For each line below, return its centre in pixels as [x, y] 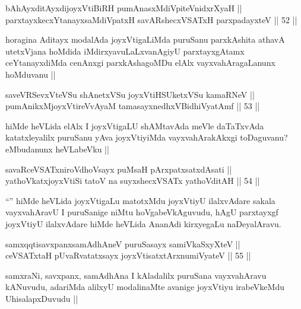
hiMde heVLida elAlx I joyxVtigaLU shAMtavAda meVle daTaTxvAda [135, 125]
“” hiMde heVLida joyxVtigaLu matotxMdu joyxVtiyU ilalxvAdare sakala [140, 200]
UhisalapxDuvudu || [42, 298]
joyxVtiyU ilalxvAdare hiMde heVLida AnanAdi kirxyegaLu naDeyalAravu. [143, 223]
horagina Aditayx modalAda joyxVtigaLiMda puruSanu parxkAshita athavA [145, 39]
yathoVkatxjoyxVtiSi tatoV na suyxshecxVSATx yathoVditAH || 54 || [133, 181]
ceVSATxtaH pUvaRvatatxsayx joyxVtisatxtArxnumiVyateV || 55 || [128, 255]
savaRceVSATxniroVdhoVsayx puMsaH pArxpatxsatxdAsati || [119, 169]
